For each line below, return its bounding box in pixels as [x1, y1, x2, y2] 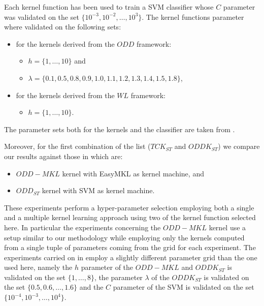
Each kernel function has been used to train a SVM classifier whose [4, 2, 214, 12]
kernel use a [209, 222, 246, 232]
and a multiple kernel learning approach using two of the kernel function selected [4, 212, 256, 223]
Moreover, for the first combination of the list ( [4, 141, 151, 151]
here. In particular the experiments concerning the [4, 222, 161, 232]
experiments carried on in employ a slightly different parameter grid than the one [4, 252, 257, 262]
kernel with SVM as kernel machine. [42, 185, 155, 196]
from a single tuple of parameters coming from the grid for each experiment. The [4, 242, 256, 253]
